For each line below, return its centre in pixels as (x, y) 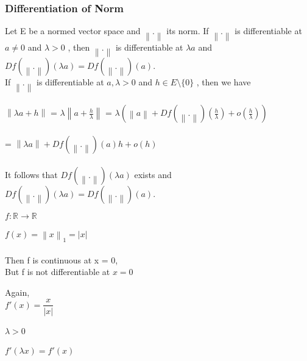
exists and (153, 174)
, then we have (224, 82)
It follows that (31, 174)
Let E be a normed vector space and (73, 31)
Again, (17, 292)
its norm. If (188, 31)
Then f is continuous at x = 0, (62, 259)
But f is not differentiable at (58, 272)
